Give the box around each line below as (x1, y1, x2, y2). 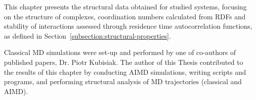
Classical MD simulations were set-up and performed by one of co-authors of (4, 47, 236, 57)
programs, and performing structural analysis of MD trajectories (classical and (4, 76, 242, 87)
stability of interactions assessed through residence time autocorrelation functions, (4, 21, 253, 31)
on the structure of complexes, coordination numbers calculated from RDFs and (4, 11, 246, 21)
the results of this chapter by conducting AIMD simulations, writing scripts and (4, 66, 246, 77)
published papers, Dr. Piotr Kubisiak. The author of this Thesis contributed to (4, 56, 243, 67)
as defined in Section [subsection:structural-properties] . (4, 30, 171, 41)
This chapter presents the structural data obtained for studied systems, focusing (4, 1, 247, 11)
